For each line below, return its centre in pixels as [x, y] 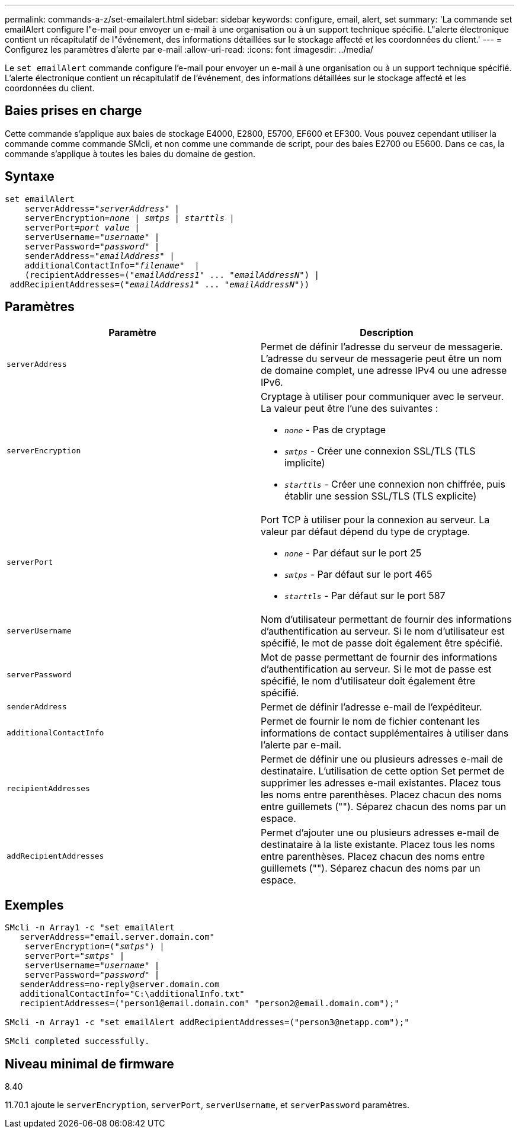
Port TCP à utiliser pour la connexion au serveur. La [375, 519]
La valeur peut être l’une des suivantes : [350, 408]
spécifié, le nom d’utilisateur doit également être [368, 681]
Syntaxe [30, 177]
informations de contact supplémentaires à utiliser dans [385, 733]
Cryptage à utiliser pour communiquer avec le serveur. [382, 396]
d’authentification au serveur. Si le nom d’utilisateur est [383, 631]
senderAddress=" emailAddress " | [100, 256]
